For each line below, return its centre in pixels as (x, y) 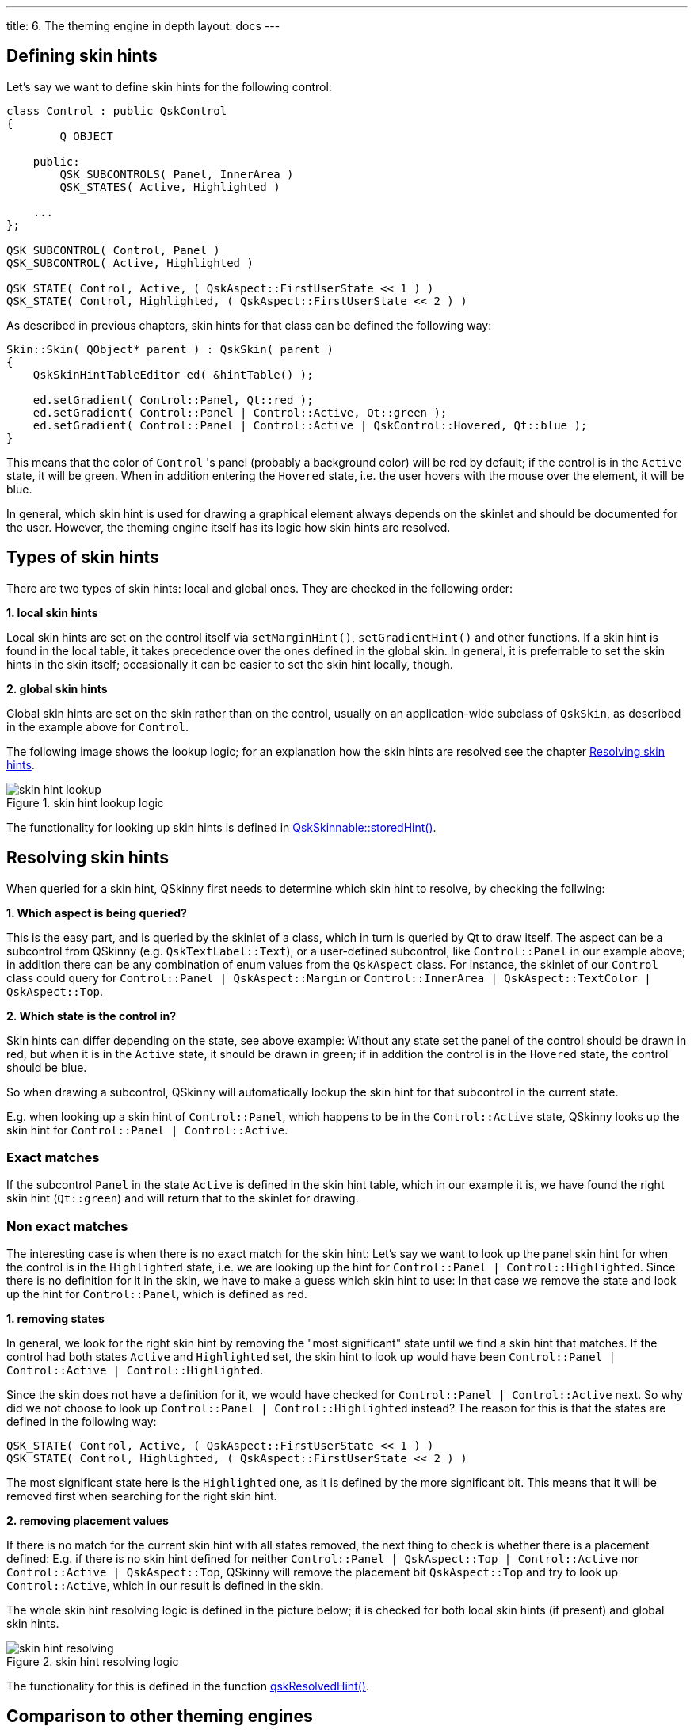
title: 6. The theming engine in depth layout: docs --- (143, 26)
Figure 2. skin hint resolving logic (93, 1662)
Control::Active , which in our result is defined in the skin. (165, 1586)
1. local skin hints (52, 612)
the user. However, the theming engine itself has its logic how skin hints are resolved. (229, 527)
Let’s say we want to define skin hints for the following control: (169, 86)
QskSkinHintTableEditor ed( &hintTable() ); (173, 374)
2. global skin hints (57, 688)
